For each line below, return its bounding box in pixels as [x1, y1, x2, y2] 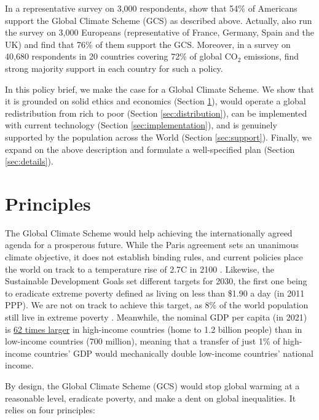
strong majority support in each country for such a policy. [5, 61, 223, 74]
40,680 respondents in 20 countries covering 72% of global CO [5, 50, 238, 63]
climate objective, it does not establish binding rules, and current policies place [5, 251, 303, 263]
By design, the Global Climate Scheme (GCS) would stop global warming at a [5, 379, 300, 392]
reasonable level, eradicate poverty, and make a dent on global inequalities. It [5, 391, 296, 404]
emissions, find [244, 50, 299, 63]
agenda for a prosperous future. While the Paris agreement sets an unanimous [5, 238, 299, 251]
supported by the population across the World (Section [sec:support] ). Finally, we [5, 130, 312, 143]
